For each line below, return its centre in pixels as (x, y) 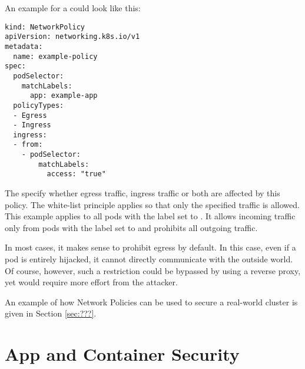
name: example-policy (55, 56)
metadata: (24, 46)
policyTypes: (39, 105)
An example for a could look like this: (73, 8)
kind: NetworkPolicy (45, 27)
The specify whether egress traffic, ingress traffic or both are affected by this (142, 193)
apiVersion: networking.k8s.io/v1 (72, 37)
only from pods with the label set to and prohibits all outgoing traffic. (131, 227)
